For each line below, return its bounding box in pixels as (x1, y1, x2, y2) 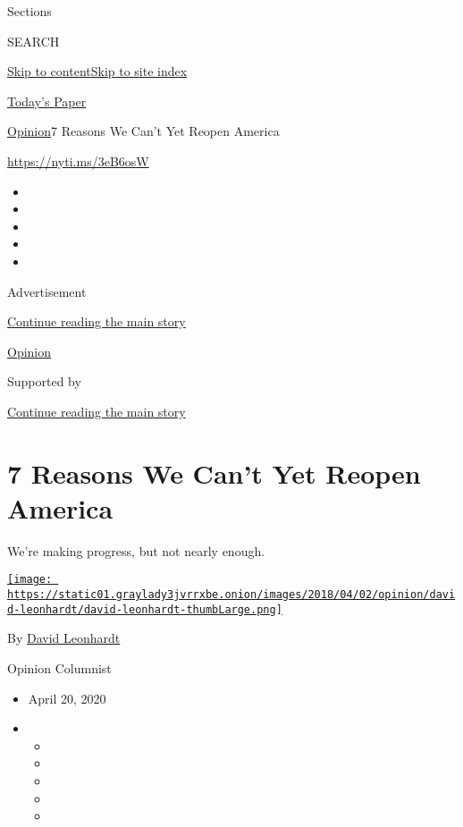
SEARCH (7, 31, 60, 50)
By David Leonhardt (7, 629, 121, 647)
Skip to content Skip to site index (7, 62, 188, 80)
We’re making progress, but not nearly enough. (7, 541, 265, 560)
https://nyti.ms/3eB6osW (7, 151, 149, 170)
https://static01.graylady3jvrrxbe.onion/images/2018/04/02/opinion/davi (7, 588, 456, 602)
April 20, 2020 (28, 688, 106, 707)
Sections (7, 2, 52, 20)
